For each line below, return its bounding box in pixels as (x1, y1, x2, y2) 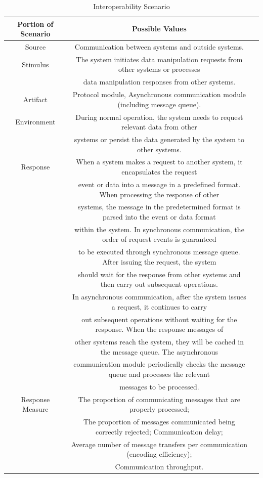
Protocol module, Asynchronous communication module (72, 89, 246, 100)
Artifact (23, 94, 48, 104)
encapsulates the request (121, 166, 197, 177)
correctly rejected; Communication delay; (96, 426, 223, 437)
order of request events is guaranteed (102, 234, 216, 244)
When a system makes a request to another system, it (76, 156, 243, 167)
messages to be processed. (119, 381, 199, 392)
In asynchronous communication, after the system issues (72, 291, 246, 302)
